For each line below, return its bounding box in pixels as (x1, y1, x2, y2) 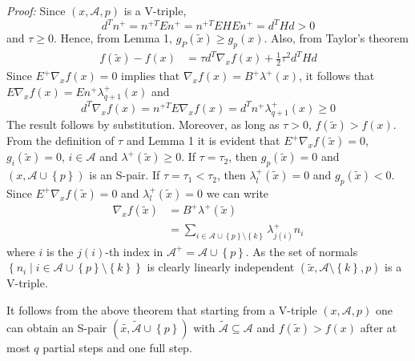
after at (360, 319, 397, 335)
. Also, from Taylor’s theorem (264, 30, 409, 46)
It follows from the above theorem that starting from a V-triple (6, 301, 317, 318)
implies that (121, 67, 180, 84)
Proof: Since (6, 2, 66, 18)
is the (46, 243, 74, 259)
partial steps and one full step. (42, 339, 192, 355)
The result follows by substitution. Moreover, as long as (6, 116, 280, 133)
